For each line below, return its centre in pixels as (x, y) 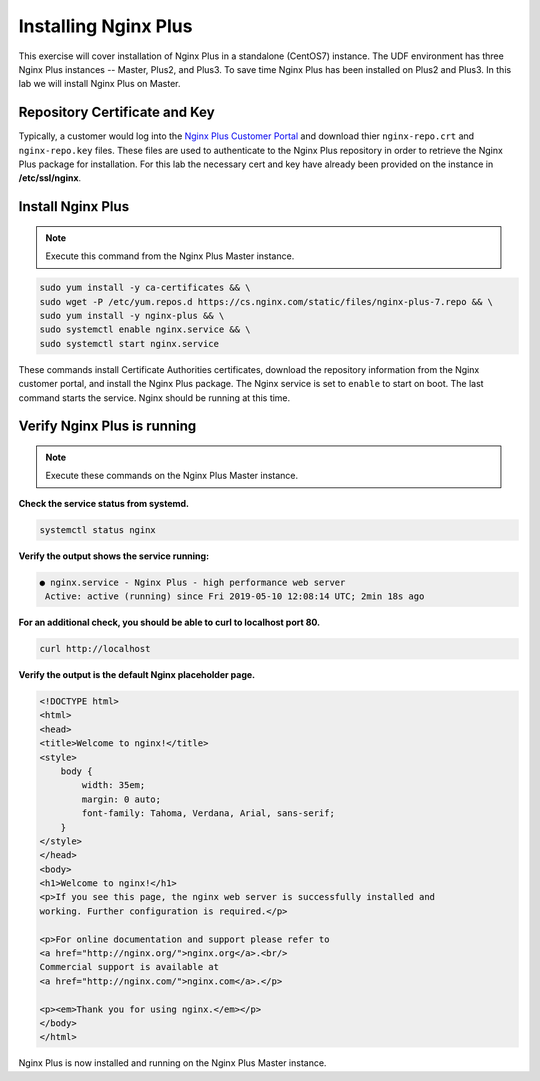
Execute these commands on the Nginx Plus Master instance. (172, 476)
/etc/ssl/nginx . (50, 178)
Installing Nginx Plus (105, 26)
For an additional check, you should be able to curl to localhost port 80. (169, 622)
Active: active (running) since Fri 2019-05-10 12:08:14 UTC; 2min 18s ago (235, 596)
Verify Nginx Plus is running (107, 426)
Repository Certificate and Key (116, 112)
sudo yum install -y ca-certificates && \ (145, 288)
